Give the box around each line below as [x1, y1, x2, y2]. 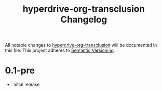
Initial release [12, 81, 40, 88]
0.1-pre [5, 65, 35, 76]
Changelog [60, 14, 107, 25]
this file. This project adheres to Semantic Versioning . [5, 47, 115, 53]
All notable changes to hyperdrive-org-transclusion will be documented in [5, 42, 157, 48]
